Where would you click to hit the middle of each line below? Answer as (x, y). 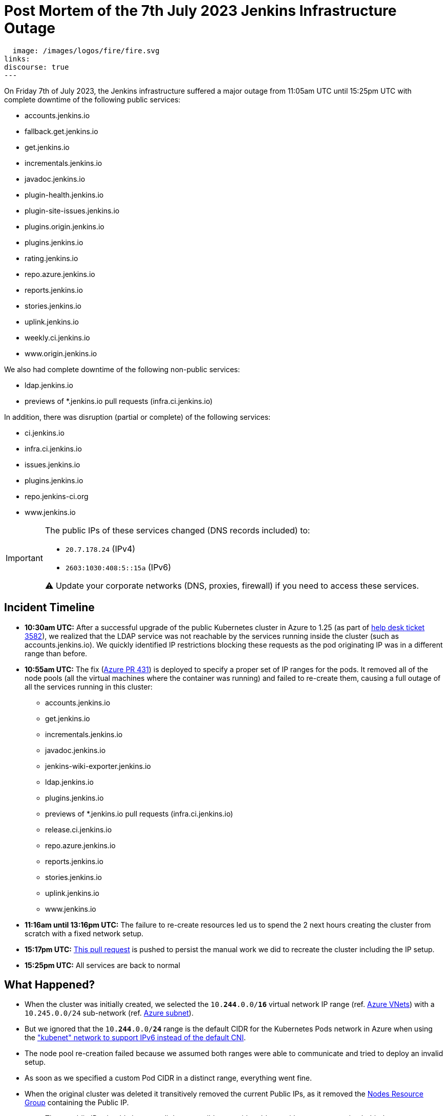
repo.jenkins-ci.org (57, 496)
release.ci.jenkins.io (79, 829)
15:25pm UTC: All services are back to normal (102, 965)
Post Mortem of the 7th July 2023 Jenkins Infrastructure (200, 11)
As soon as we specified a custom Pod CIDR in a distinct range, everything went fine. (168, 1078)
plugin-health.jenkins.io (64, 195)
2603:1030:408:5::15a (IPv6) (118, 567)
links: (17, 59)
